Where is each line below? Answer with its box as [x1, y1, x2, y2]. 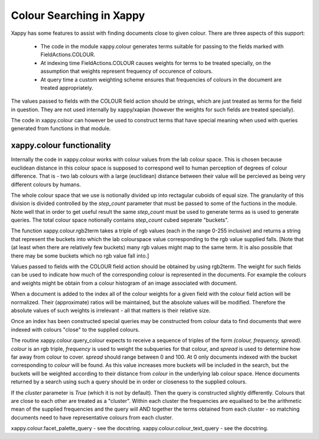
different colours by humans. [11, 181, 82, 188]
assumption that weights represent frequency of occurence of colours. [40, 68, 213, 75]
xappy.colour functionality [11, 141, 112, 151]
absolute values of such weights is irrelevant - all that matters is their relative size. [11, 307, 211, 314]
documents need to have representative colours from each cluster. [11, 414, 174, 421]
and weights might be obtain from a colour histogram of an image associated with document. [11, 279, 237, 287]
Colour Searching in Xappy [11, 9, 145, 22]
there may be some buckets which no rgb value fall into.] [11, 252, 149, 259]
